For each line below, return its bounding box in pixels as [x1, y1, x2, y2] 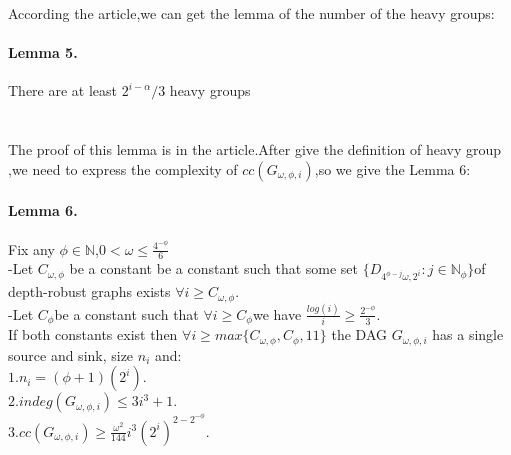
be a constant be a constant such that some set [69, 258, 359, 279]
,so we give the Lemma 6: [314, 158, 471, 179]
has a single [432, 324, 504, 345]
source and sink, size [8, 344, 134, 365]
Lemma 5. [8, 42, 78, 63]
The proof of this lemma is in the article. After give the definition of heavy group [8, 139, 502, 160]
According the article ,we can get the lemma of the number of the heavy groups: [8, 3, 495, 23]
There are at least [8, 80, 118, 101]
